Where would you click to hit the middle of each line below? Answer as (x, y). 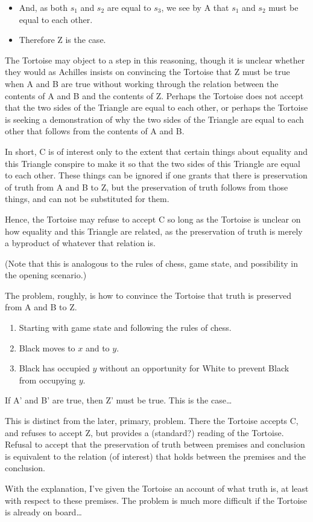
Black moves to (47, 347)
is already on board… (43, 512)
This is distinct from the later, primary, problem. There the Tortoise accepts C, (152, 421)
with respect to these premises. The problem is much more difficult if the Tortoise (156, 500)
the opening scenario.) (46, 275)
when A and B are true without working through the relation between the (142, 83)
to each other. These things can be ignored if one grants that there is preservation (156, 175)
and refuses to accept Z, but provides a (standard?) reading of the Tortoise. (144, 432)
